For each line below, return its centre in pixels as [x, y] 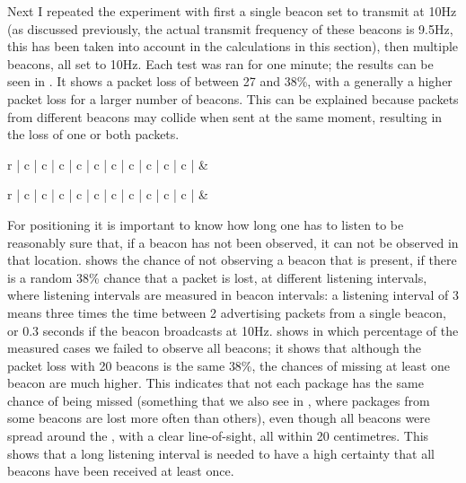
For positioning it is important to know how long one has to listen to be [206, 224]
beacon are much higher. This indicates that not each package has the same [215, 383]
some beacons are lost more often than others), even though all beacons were [219, 418]
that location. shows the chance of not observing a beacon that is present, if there [232, 260]
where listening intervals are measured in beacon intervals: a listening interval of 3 [233, 295]
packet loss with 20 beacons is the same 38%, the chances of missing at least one [229, 365]
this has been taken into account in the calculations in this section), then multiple [233, 46]
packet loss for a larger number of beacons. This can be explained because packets [233, 98]
